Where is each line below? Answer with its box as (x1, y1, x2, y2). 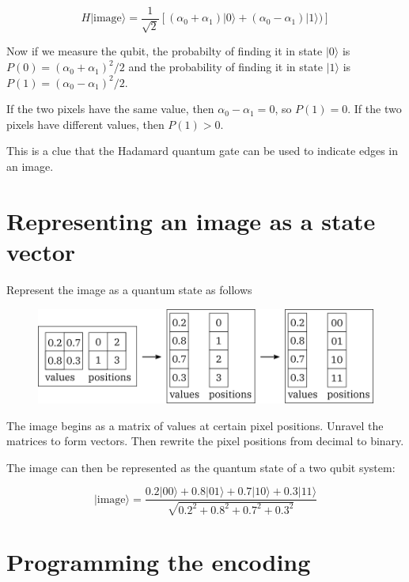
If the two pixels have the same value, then (6, 100, 214, 117)
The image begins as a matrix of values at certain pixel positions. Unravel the (6, 417, 384, 433)
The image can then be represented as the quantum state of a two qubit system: (6, 459, 396, 475)
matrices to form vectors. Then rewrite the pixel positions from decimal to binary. (6, 433, 404, 449)
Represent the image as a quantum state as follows (6, 281, 252, 297)
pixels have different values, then (6, 115, 165, 132)
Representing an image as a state (6, 204, 376, 236)
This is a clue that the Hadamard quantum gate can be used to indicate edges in (6, 142, 398, 159)
